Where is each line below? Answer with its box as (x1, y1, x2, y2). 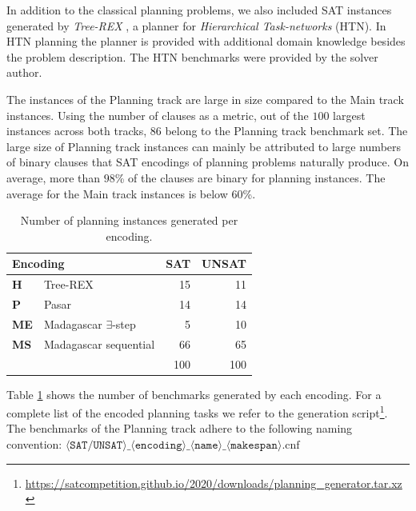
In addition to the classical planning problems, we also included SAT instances (6, 2, 392, 18)
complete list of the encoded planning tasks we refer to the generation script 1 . (6, 402, 388, 421)
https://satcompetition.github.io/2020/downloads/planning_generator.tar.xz (25, 474, 402, 491)
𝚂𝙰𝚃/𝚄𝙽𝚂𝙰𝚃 (70, 440, 123, 452)
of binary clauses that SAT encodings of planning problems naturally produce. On (6, 154, 409, 170)
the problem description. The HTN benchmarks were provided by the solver (6, 48, 378, 65)
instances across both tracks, (6, 122, 147, 139)
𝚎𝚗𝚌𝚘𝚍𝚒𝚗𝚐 (134, 440, 182, 452)
